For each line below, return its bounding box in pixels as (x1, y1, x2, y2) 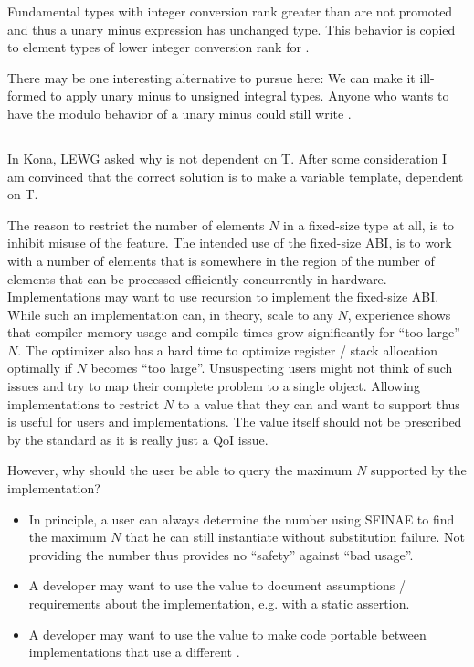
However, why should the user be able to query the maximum (7, 461, 353, 480)
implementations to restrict (7, 394, 160, 413)
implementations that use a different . (28, 642, 240, 662)
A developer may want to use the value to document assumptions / (28, 576, 406, 595)
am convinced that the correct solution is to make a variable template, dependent (7, 166, 464, 185)
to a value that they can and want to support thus (177, 394, 460, 413)
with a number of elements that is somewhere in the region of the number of (7, 250, 435, 270)
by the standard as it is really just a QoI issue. (7, 429, 269, 449)
